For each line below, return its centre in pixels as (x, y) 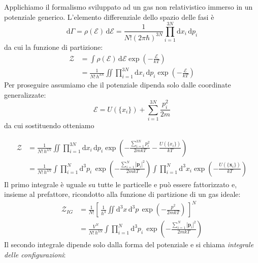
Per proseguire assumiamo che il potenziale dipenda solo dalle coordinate (118, 85)
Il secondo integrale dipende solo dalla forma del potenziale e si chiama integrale (129, 244)
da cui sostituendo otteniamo (49, 125)
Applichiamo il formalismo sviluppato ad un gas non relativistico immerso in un (128, 7)
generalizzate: (25, 94)
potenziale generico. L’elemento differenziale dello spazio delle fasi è (109, 17)
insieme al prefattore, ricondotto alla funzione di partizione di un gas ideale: (122, 194)
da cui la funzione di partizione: (54, 47)
